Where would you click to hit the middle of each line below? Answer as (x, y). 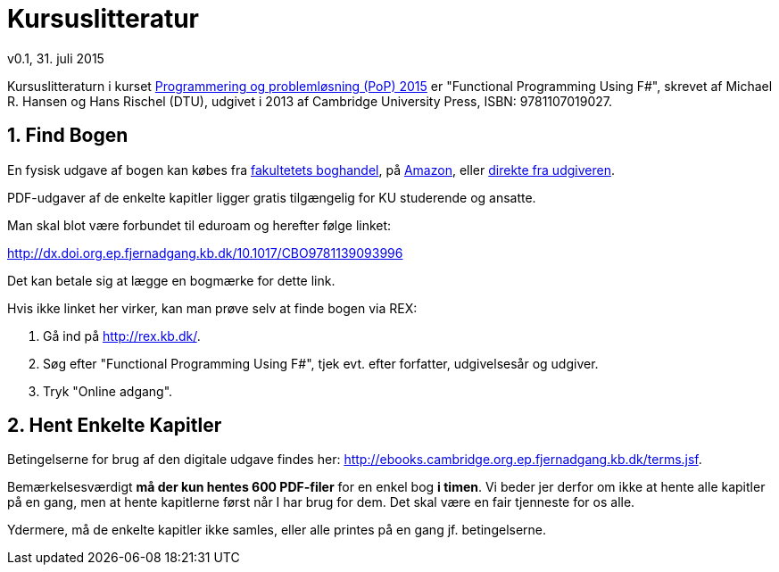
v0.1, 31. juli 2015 (56, 58)
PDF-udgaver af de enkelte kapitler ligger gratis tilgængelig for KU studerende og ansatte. (272, 197)
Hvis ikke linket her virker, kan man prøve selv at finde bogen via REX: (212, 308)
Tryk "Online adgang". (108, 391)
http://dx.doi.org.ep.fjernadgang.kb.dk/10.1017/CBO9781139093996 (205, 253)
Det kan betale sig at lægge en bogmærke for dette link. (171, 280)
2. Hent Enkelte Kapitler (115, 426)
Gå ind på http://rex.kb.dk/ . (122, 336)
